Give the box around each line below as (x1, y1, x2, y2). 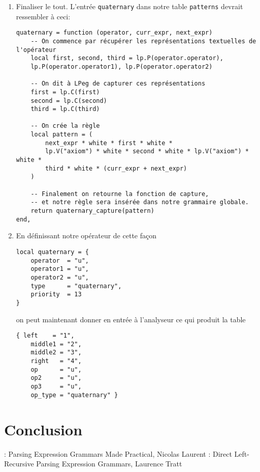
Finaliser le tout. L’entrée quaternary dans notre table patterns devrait (16, 1, 243, 11)
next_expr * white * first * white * (45, 139, 173, 147)
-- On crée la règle (30, 122, 100, 130)
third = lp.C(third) (30, 105, 100, 113)
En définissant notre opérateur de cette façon (16, 230, 156, 241)
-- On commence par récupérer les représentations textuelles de (30, 37, 256, 45)
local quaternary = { (16, 248, 89, 256)
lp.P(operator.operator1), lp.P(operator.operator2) (30, 63, 213, 70)
